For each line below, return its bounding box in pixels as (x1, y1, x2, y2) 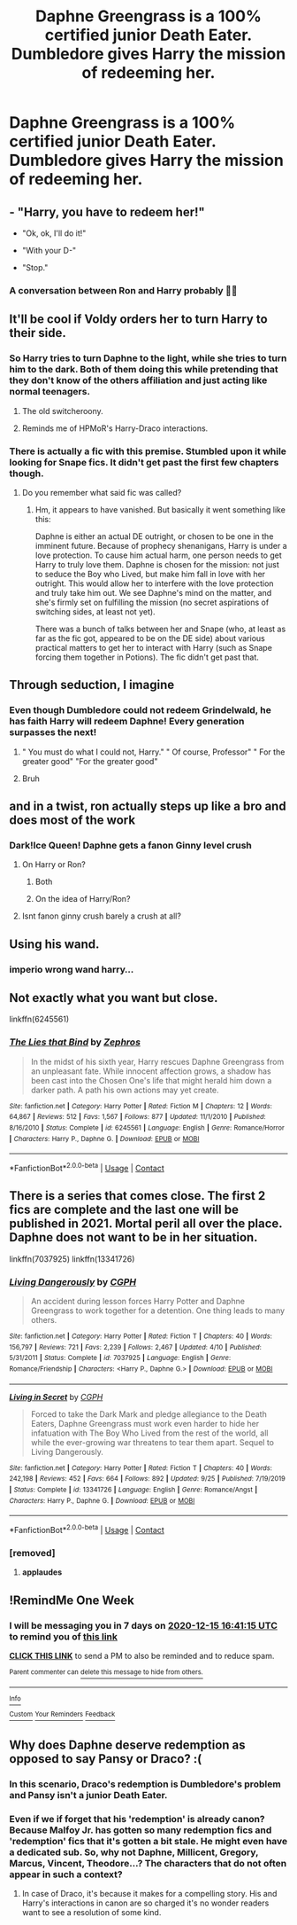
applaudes (21, 1567, 63, 1577)
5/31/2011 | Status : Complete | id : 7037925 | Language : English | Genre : (9, 1354, 232, 1363)
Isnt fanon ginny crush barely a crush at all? (21, 911, 181, 921)
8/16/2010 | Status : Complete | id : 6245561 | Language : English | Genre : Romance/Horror (9, 1123, 285, 1132)
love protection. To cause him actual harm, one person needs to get (34, 550, 283, 560)
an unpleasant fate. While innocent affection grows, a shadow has (30, 1066, 271, 1076)
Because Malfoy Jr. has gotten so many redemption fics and (9, 1824, 272, 1836)
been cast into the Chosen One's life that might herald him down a (30, 1075, 272, 1085)
